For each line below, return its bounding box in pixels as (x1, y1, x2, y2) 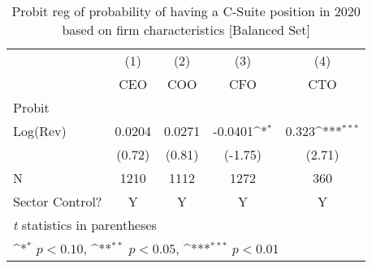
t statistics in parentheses (13, 215, 157, 234)
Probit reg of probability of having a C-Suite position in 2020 (11, 2, 361, 20)
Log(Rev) (13, 121, 67, 140)
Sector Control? (13, 192, 102, 211)
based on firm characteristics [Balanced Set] (62, 20, 310, 39)
